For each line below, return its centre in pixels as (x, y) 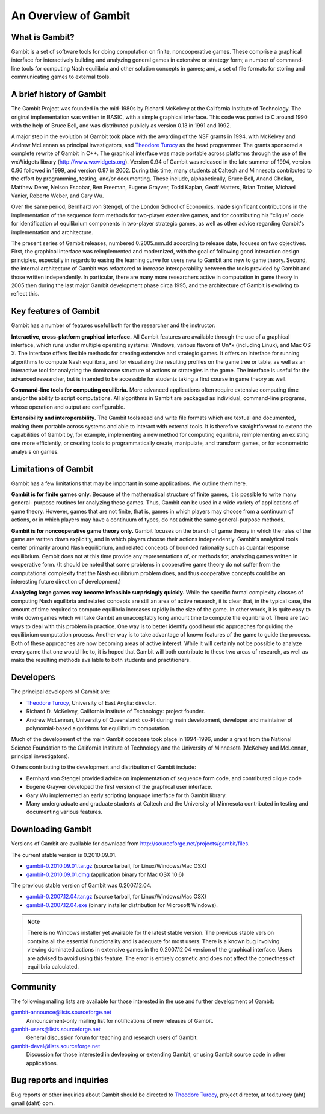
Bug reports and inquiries (60, 1080)
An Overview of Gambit (71, 16)
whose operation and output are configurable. (68, 407)
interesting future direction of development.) (66, 581)
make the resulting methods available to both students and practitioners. (101, 660)
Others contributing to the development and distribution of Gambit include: (104, 767)
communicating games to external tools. (61, 77)
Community (34, 987)
